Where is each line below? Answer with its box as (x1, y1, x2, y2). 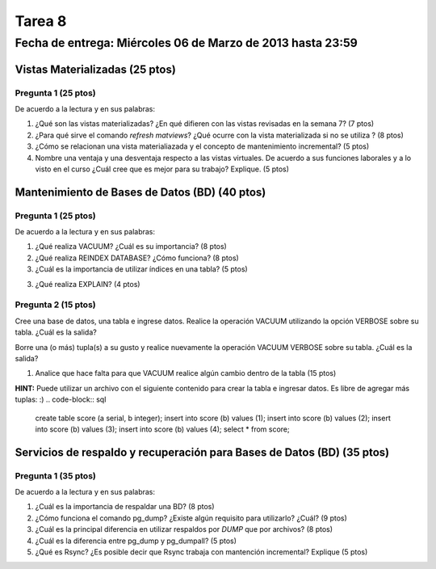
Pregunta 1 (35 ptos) (15, 470, 96, 481)
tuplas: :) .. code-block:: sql (15, 394, 107, 404)
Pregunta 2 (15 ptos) (15, 299, 96, 310)
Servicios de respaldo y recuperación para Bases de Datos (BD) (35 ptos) (15, 445, 390, 459)
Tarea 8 (15, 12, 67, 30)
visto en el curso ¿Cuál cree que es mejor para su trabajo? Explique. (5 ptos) (35, 164, 290, 174)
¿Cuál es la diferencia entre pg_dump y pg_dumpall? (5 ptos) (35, 536, 237, 546)
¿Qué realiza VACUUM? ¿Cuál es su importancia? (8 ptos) (35, 242, 228, 251)
